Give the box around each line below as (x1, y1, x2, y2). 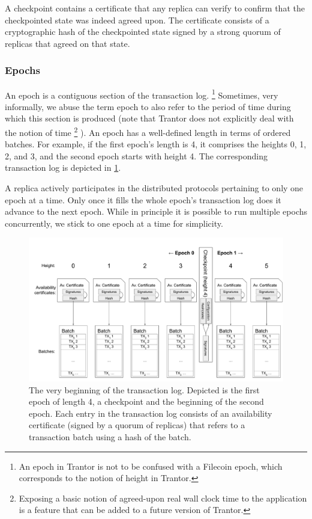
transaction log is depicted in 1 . (5, 161, 121, 174)
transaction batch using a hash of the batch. (29, 430, 191, 443)
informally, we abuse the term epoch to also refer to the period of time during (5, 100, 291, 112)
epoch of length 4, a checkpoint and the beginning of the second (29, 395, 264, 408)
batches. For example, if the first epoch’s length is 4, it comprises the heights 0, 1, (5, 138, 307, 150)
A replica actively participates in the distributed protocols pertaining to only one (5, 182, 304, 194)
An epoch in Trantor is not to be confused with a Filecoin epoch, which (19, 459, 283, 472)
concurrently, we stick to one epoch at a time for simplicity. (5, 217, 223, 229)
